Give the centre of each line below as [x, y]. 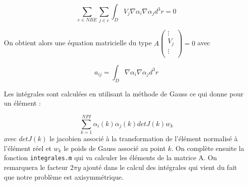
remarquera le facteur [36, 167]
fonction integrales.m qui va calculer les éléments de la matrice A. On [111, 157]
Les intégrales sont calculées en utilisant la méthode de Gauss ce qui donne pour [124, 93]
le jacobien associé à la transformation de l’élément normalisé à [143, 139]
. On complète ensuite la [208, 148]
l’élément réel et [28, 148]
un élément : [22, 103]
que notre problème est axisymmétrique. [64, 176]
